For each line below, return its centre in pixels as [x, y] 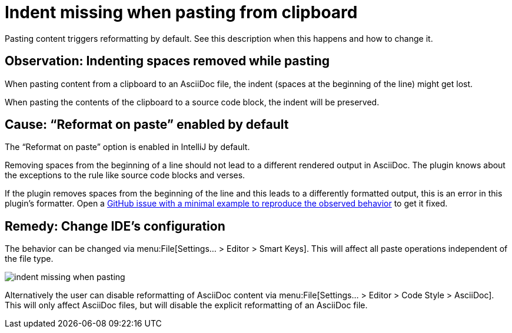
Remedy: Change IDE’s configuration [115, 226]
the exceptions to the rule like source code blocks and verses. [125, 175]
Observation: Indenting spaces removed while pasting [167, 61]
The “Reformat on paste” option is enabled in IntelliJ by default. [127, 147]
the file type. [29, 259]
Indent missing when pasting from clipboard [181, 12]
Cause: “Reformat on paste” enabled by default [147, 125]
